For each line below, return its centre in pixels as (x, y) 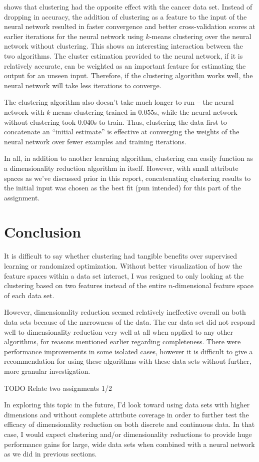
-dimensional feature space (213, 285)
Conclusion (43, 232)
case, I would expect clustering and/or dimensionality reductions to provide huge (128, 434)
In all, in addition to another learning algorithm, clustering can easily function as (128, 158)
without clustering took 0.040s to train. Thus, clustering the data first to (115, 122)
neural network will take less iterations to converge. (83, 85)
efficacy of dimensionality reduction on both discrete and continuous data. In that (129, 424)
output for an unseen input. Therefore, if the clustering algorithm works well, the (128, 75)
